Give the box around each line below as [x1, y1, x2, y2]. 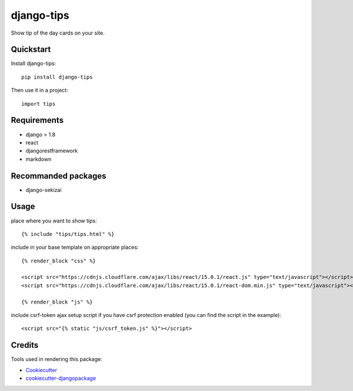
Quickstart [11, 45, 51, 55]
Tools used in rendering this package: [11, 356, 102, 363]
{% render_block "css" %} [21, 257, 96, 264]
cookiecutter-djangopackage [25, 375, 96, 382]
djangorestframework [25, 147, 78, 154]
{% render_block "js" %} [21, 298, 93, 305]
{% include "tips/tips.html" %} [21, 231, 115, 237]
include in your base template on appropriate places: [11, 244, 139, 251]
